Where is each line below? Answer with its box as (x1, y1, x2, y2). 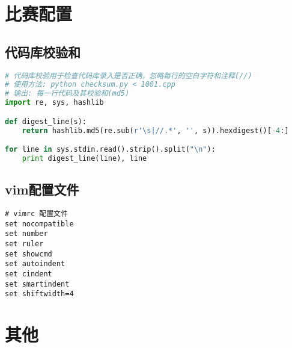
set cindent (5, 270, 52, 279)
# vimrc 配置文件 (5, 210, 68, 219)
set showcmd (5, 249, 52, 258)
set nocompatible (5, 219, 74, 228)
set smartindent (5, 279, 70, 288)
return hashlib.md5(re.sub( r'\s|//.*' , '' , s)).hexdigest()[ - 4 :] (22, 126, 289, 135)
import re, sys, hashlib (5, 98, 104, 107)
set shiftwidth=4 (5, 290, 74, 299)
